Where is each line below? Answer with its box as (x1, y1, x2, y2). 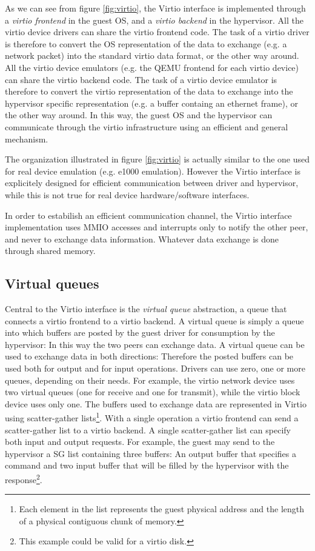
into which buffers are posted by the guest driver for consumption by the (5, 326, 275, 339)
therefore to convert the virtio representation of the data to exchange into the (5, 85, 293, 98)
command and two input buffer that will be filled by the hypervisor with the (5, 459, 289, 472)
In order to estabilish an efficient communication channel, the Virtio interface (5, 209, 292, 221)
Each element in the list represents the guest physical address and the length (19, 503, 304, 515)
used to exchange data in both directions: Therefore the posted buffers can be (5, 350, 294, 362)
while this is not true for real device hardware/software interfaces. (5, 188, 250, 201)
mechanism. (5, 132, 48, 145)
